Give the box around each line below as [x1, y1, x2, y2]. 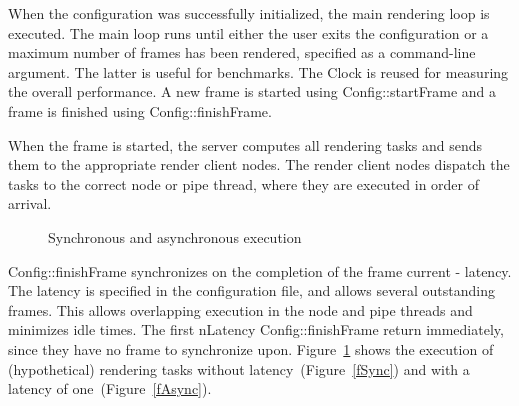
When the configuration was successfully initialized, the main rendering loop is [8, 3, 490, 23]
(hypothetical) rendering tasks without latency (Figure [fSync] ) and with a [8, 358, 470, 379]
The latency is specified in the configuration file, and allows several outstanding [8, 280, 495, 301]
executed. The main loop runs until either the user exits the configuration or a [8, 22, 489, 43]
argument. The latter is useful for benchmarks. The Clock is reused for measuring [8, 61, 509, 82]
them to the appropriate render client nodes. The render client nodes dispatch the [8, 154, 510, 175]
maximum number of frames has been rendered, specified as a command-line [8, 42, 476, 63]
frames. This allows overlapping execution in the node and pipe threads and [8, 299, 473, 320]
